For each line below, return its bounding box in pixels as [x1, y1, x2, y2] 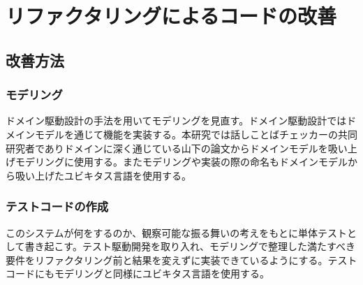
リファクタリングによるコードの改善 [6, 1, 337, 30]
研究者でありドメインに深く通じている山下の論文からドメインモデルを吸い [6, 140, 348, 155]
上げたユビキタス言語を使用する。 [34, 168, 191, 182]
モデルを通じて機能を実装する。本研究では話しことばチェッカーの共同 [34, 126, 357, 141]
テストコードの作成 [6, 198, 109, 215]
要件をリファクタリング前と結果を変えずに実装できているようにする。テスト [6, 252, 357, 267]
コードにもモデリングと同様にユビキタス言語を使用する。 [6, 266, 269, 281]
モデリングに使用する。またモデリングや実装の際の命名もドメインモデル [15, 154, 348, 169]
